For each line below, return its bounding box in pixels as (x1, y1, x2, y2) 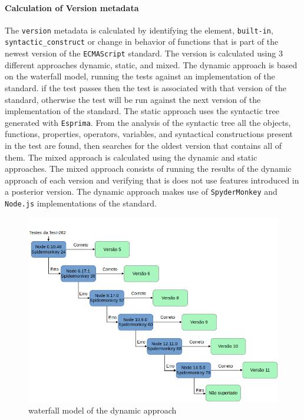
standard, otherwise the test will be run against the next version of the (5, 93, 261, 105)
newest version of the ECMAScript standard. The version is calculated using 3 (5, 47, 283, 59)
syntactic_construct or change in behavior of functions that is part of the (5, 35, 279, 48)
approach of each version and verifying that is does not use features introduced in (5, 174, 299, 186)
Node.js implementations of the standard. (5, 197, 157, 209)
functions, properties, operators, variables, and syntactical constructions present (5, 128, 293, 140)
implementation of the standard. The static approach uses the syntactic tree (5, 105, 279, 117)
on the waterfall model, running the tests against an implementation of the (5, 70, 275, 82)
